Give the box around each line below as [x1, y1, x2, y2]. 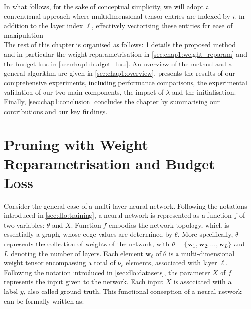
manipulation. [4, 30, 45, 40]
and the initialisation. [172, 87, 236, 97]
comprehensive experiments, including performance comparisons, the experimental [4, 77, 247, 87]
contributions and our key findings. [4, 106, 108, 116]
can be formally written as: [4, 295, 84, 306]
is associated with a [173, 276, 232, 287]
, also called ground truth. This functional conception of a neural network [23, 286, 242, 296]
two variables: [4, 219, 44, 229]
